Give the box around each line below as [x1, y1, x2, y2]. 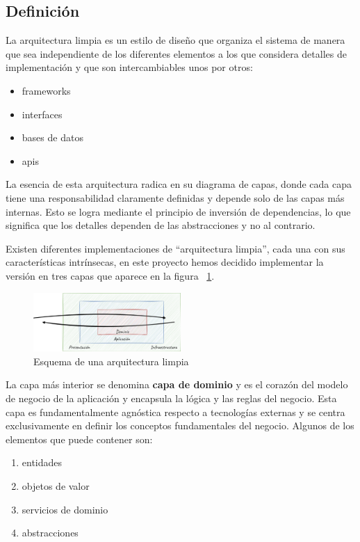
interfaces [22, 106, 63, 121]
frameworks [22, 83, 71, 97]
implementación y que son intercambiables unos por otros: [6, 60, 253, 74]
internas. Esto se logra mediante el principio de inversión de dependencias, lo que [6, 204, 351, 218]
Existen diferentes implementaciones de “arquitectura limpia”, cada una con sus [6, 241, 345, 255]
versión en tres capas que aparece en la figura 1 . [6, 268, 215, 282]
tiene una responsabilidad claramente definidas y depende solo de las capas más [6, 190, 345, 205]
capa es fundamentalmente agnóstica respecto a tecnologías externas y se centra [6, 404, 345, 419]
